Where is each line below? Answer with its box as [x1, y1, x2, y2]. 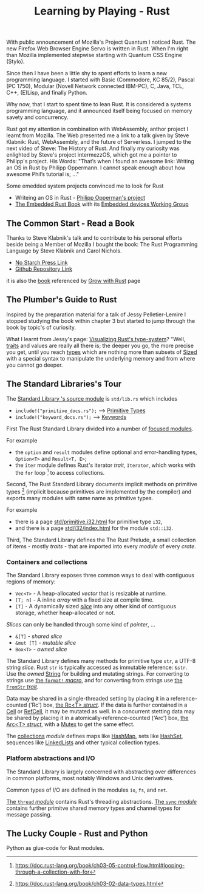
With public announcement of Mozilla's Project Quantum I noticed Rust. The [6, 38, 196, 46]
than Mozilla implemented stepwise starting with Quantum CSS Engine [6, 52, 182, 59]
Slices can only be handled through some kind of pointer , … [6, 621, 156, 628]
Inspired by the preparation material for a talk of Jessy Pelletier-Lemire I [6, 311, 186, 318]
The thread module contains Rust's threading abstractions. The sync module [6, 798, 197, 805]
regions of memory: [6, 578, 56, 585]
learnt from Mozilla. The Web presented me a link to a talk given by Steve [6, 132, 189, 139]
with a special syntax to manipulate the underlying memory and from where [6, 355, 195, 362]
